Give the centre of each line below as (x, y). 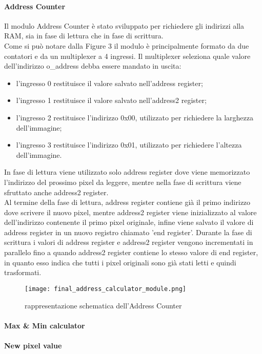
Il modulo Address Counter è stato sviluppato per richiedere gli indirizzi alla (124, 25)
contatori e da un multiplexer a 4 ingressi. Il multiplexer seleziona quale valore (127, 56)
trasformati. (23, 272)
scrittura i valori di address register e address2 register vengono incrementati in (129, 242)
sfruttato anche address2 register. (56, 192)
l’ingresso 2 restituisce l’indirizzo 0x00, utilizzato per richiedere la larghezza (135, 117)
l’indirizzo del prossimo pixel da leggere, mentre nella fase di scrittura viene (123, 182)
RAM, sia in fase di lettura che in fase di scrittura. (84, 36)
